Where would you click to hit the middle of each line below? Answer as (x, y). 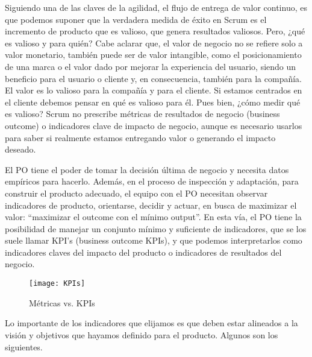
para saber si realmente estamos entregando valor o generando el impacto (140, 137)
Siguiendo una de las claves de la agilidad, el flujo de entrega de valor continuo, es (156, 7)
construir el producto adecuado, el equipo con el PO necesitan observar (136, 193)
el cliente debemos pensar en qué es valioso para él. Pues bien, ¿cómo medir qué (153, 102)
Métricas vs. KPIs (62, 302)
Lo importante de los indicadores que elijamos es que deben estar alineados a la (151, 323)
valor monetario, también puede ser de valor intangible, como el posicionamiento (153, 55)
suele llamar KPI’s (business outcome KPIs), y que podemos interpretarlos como (154, 240)
